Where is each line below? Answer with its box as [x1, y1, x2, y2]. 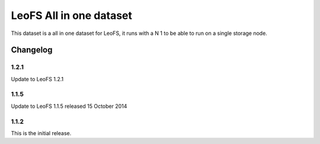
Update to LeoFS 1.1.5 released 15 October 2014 [11, 103, 127, 110]
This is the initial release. [11, 129, 72, 136]
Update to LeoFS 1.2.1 [11, 75, 64, 82]
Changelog [11, 45, 53, 55]
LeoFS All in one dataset [11, 9, 133, 22]
